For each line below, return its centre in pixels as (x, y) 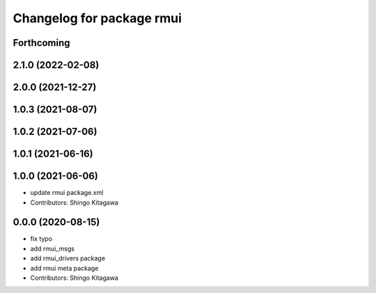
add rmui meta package (64, 268)
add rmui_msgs (52, 248)
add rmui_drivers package (68, 258)
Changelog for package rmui (97, 18)
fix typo (41, 239)
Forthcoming (41, 43)
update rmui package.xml (67, 193)
